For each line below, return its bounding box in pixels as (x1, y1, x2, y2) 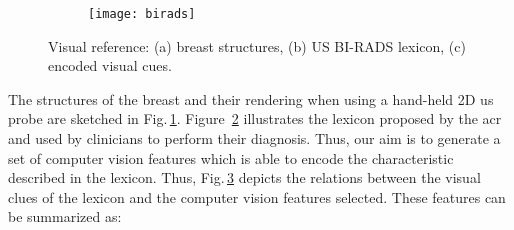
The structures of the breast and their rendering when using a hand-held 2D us (8, 88, 494, 109)
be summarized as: (8, 206, 122, 227)
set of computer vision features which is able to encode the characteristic (8, 147, 454, 168)
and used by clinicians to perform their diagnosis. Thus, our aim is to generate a (8, 128, 501, 149)
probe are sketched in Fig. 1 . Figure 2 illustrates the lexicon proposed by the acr (8, 108, 502, 129)
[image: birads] (88, 7, 196, 21)
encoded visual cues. (48, 55, 172, 76)
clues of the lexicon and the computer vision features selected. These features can (8, 186, 506, 207)
